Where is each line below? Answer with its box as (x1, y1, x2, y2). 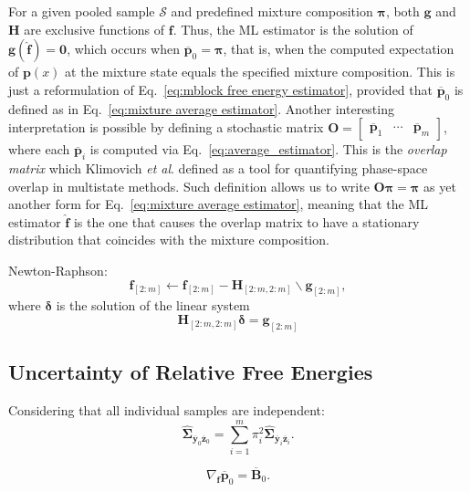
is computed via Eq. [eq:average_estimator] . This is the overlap (89, 140, 447, 159)
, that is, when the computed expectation (223, 39, 454, 58)
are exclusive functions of (24, 19, 165, 38)
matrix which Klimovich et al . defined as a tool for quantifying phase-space (8, 158, 428, 177)
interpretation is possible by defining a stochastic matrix (8, 118, 324, 137)
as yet (423, 176, 456, 195)
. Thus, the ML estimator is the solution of (172, 19, 413, 38)
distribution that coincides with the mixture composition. (8, 230, 329, 249)
